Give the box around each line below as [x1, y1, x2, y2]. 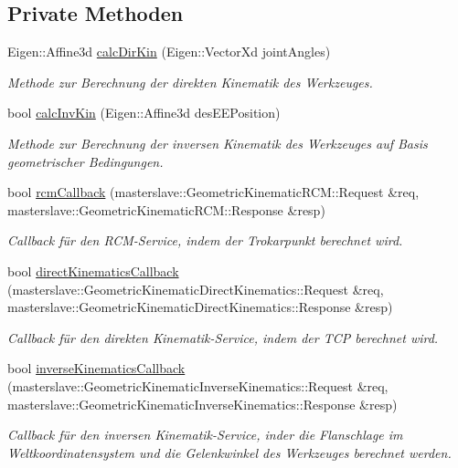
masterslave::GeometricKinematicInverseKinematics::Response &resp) [7, 394, 398, 413]
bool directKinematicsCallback [7, 261, 179, 280]
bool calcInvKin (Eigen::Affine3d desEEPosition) [7, 103, 281, 122]
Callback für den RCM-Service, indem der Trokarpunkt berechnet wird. [7, 231, 403, 250]
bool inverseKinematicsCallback [7, 359, 186, 378]
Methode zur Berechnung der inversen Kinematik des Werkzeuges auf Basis [7, 133, 428, 152]
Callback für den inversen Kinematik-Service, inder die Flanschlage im [7, 425, 403, 444]
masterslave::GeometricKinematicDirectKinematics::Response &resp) [7, 297, 393, 317]
